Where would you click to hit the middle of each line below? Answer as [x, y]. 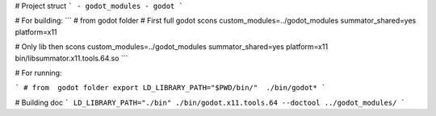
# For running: [38, 72]
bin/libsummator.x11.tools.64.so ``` [71, 58]
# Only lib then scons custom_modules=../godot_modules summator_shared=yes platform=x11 [172, 47]
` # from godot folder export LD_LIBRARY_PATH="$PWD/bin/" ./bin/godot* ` [170, 88]
